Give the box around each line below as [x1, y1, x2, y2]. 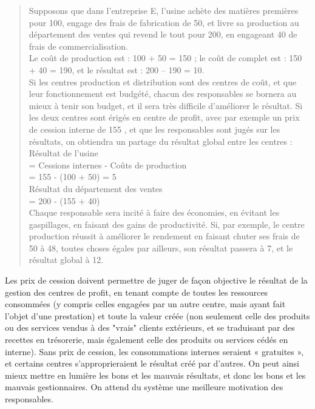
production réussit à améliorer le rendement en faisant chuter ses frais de [29, 230, 300, 242]
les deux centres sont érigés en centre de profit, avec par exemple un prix [29, 111, 300, 124]
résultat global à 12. [29, 253, 104, 266]
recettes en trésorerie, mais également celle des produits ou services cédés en [5, 333, 288, 346]
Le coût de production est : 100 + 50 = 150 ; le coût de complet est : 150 [29, 52, 302, 64]
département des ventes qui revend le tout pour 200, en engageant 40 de [29, 28, 297, 41]
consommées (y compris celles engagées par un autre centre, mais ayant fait [5, 298, 286, 310]
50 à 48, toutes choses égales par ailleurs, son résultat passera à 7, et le [29, 241, 293, 254]
